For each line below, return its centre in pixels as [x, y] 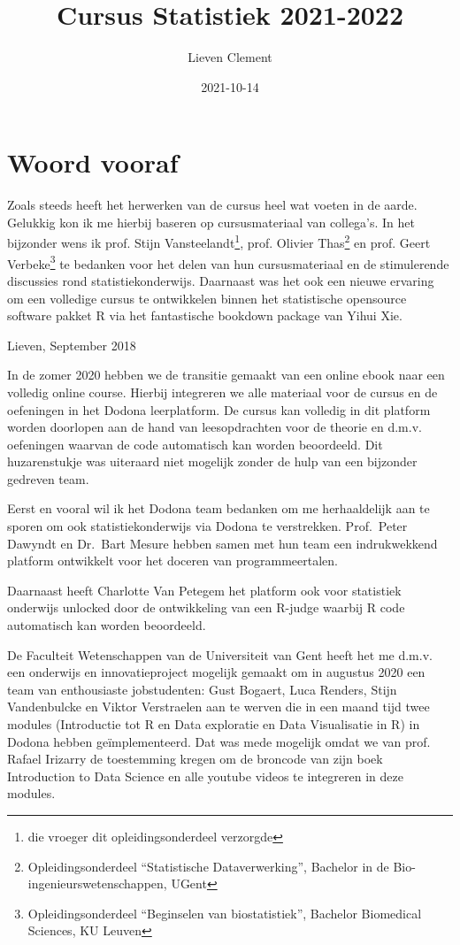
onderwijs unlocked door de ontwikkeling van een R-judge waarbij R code [206, 607]
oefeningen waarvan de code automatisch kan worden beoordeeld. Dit [195, 444]
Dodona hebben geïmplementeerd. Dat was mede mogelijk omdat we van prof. [219, 741]
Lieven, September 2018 [72, 345]
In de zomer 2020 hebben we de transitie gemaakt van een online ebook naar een [226, 375]
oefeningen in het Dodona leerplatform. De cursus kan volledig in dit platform [219, 409]
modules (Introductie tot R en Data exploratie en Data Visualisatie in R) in [214, 724]
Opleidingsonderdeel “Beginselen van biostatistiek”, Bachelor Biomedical [225, 913]
